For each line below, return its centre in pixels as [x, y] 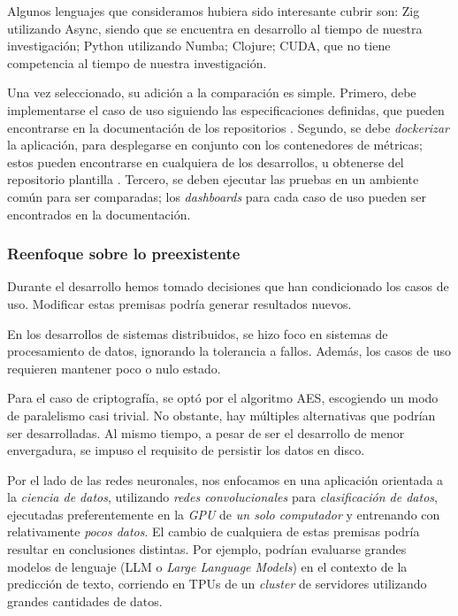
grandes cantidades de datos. [85, 601]
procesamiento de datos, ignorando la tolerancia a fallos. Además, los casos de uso [229, 351]
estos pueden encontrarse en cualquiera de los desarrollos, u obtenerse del [206, 162]
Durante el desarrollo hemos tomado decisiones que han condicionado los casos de [228, 286]
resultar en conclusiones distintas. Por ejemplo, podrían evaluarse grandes [207, 549]
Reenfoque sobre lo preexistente [124, 254]
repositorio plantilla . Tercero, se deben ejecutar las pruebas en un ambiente [213, 179]
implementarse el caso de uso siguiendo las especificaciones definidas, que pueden [226, 109]
